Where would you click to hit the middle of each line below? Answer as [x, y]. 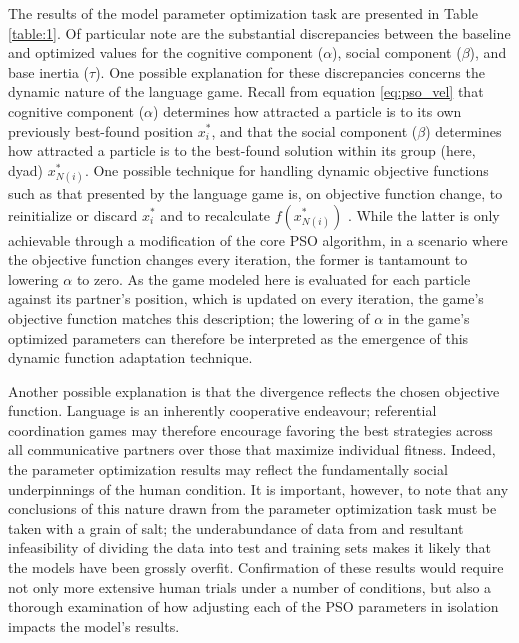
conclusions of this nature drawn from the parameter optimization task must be [252, 508]
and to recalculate [215, 214]
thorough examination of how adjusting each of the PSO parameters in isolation [253, 606]
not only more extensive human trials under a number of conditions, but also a [250, 586]
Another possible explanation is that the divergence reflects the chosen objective [254, 390]
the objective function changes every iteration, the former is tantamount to [238, 259]
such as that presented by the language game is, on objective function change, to [255, 192]
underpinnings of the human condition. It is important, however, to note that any [258, 488]
